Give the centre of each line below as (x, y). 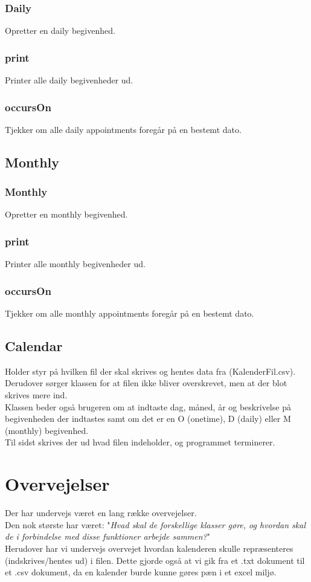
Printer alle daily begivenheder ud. (69, 80)
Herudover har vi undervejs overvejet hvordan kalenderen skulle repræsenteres (149, 548)
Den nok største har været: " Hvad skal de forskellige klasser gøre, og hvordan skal (155, 524)
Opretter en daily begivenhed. (60, 31)
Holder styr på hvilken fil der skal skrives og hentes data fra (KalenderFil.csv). (150, 371)
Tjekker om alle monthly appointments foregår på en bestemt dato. (130, 313)
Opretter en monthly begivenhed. (66, 214)
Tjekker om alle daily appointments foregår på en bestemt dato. (123, 129)
